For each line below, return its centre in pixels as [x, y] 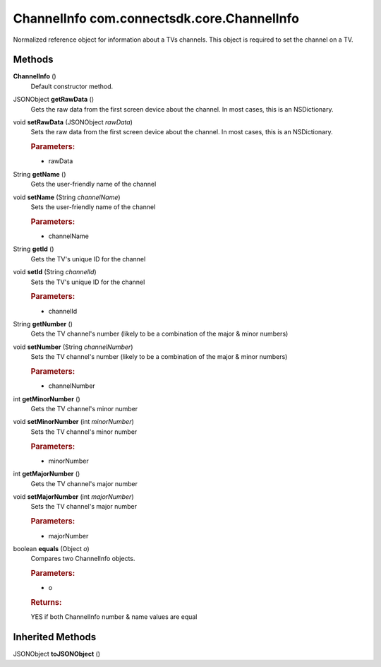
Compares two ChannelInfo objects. [83, 559]
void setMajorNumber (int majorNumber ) [73, 497]
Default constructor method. [72, 86]
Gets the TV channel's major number [84, 483]
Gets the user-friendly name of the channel [93, 184]
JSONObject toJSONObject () [57, 654]
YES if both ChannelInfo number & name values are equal [114, 617]
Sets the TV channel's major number [84, 507]
